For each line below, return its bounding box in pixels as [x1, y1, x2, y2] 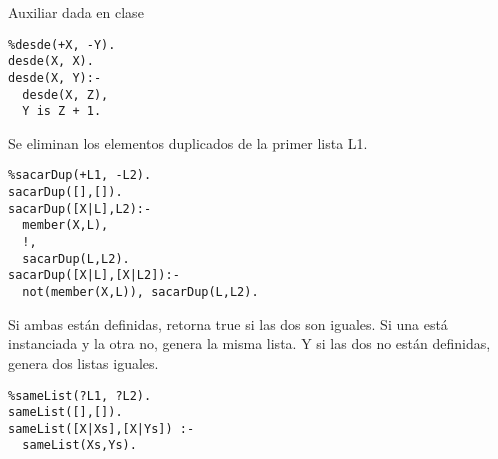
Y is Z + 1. [22, 104, 102, 119]
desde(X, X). [8, 54, 94, 69]
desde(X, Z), [22, 87, 109, 102]
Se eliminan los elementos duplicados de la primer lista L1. [8, 132, 368, 153]
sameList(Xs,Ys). [22, 438, 137, 453]
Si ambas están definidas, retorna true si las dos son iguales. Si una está [8, 313, 448, 334]
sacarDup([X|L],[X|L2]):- [8, 268, 180, 283]
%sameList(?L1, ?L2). [8, 388, 152, 403]
